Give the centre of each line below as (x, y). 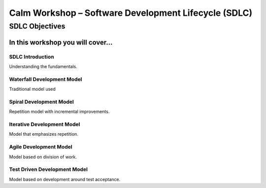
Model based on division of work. (43, 157)
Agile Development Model (41, 147)
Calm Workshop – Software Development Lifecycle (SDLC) (131, 13)
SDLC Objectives (37, 26)
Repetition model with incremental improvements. (59, 112)
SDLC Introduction (32, 57)
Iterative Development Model (45, 124)
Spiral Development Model (41, 102)
